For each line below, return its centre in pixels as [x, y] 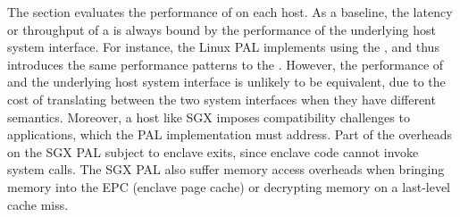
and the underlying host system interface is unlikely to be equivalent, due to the [226, 82]
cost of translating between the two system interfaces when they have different [222, 99]
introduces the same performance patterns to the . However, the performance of [226, 64]
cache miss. [38, 204]
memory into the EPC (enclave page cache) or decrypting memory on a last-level [229, 186]
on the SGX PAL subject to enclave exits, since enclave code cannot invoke [213, 151]
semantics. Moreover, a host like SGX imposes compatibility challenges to [209, 117]
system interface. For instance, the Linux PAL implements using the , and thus [223, 47]
